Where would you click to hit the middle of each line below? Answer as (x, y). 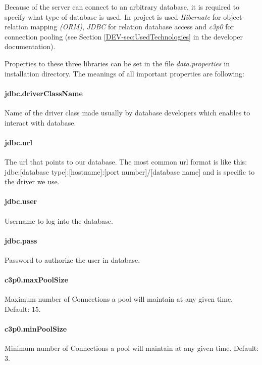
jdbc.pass (21, 240)
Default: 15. (23, 309)
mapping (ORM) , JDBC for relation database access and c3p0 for (132, 27)
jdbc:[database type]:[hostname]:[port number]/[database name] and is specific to (130, 171)
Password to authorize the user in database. (72, 259)
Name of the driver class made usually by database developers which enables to (127, 112)
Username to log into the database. (59, 220)
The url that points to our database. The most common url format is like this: (126, 161)
